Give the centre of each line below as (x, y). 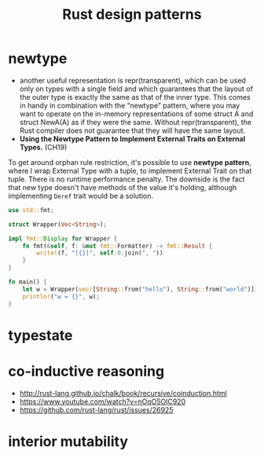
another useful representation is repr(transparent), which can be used (132, 80)
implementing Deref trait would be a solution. (81, 196)
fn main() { (27, 282)
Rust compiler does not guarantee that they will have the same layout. (132, 130)
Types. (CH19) (43, 147)
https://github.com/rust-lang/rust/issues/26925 (96, 409)
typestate (40, 335)
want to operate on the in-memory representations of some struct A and (136, 114)
